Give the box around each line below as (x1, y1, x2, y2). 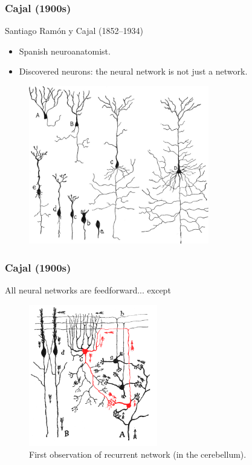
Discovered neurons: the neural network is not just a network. (19, 65, 248, 78)
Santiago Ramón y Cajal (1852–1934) (5, 24, 143, 37)
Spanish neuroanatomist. (19, 44, 111, 57)
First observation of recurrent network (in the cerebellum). (29, 448, 247, 461)
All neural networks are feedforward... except (5, 284, 171, 296)
